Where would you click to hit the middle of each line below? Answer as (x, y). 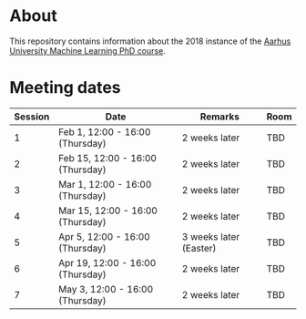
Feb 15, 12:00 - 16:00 (108, 158)
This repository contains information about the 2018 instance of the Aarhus (150, 41)
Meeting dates (65, 88)
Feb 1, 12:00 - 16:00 (105, 131)
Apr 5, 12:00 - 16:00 (104, 236)
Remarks (219, 117)
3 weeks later (211, 236)
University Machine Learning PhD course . (87, 50)
